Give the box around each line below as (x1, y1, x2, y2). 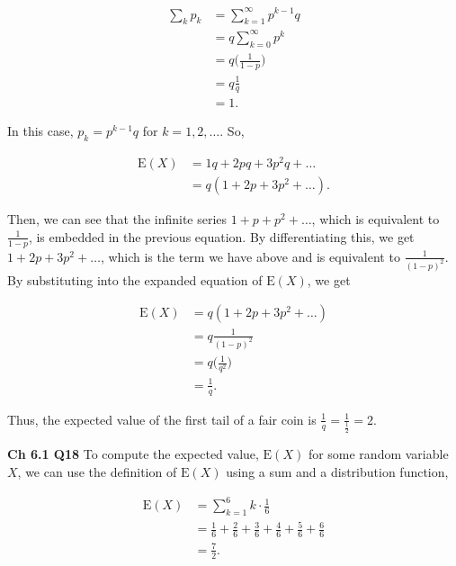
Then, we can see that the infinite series (7, 210, 228, 229)
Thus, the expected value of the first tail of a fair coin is (7, 409, 317, 428)
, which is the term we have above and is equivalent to (100, 247, 400, 265)
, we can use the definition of (17, 462, 177, 481)
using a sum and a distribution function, (226, 462, 449, 481)
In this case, (7, 121, 74, 140)
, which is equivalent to (311, 210, 440, 229)
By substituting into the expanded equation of (7, 270, 263, 289)
